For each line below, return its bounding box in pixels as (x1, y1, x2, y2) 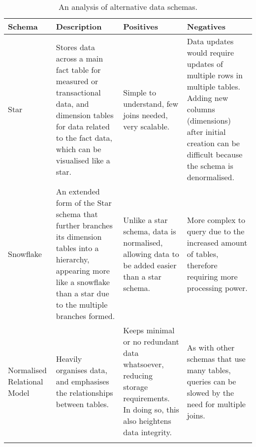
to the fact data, (56, 131, 113, 143)
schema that (56, 208, 98, 220)
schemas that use (187, 352, 246, 364)
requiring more (187, 270, 238, 282)
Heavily (56, 352, 82, 364)
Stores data (56, 41, 96, 53)
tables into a (56, 242, 99, 254)
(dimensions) (187, 115, 231, 126)
